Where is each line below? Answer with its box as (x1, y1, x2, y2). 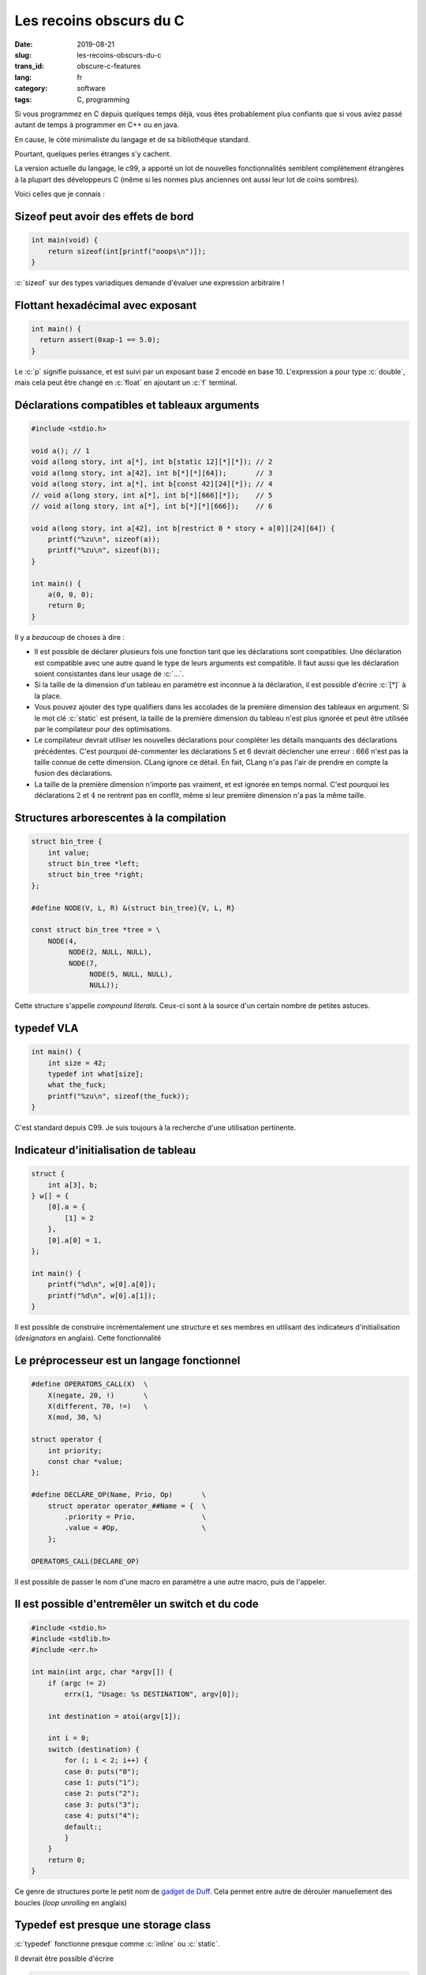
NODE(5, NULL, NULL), (89, 969, 174, 979)
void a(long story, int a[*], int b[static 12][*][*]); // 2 (31, 457, 273, 466)
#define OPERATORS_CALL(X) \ (31, 1379, 148, 1389)
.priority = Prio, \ (64, 1513, 207, 1521)
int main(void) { (31, 235, 99, 245)
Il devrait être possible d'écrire (14, 1954, 114, 1963)
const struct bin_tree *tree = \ (31, 925, 161, 935)
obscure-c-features (77, 62, 141, 71)
